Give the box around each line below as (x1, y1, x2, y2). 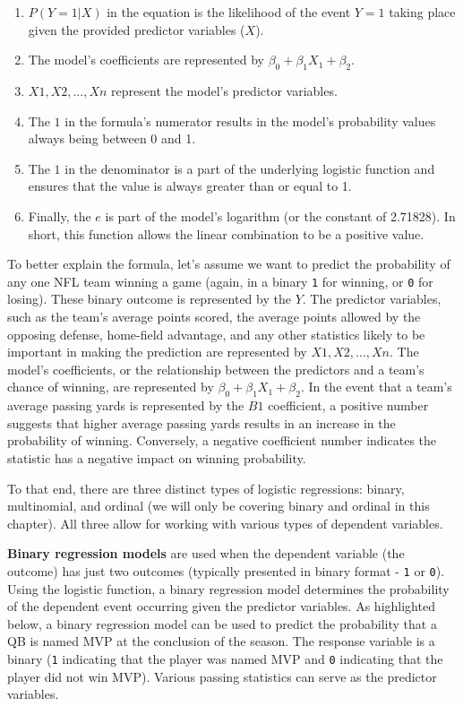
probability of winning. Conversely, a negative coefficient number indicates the (7, 431, 437, 450)
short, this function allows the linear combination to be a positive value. (28, 224, 424, 243)
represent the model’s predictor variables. (111, 81, 338, 99)
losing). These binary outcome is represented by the (7, 289, 291, 308)
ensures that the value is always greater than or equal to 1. (28, 176, 352, 195)
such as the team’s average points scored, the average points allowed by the (7, 306, 421, 325)
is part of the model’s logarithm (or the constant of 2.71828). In (105, 206, 456, 225)
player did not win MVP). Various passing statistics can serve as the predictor (7, 667, 437, 685)
